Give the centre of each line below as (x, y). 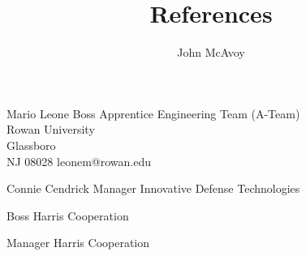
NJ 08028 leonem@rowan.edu (79, 161)
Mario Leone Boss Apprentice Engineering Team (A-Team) (153, 113)
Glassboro (31, 145)
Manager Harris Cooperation (78, 243)
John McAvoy (211, 52)
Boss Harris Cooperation (68, 215)
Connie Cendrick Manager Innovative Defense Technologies (153, 188)
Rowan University (51, 129)
